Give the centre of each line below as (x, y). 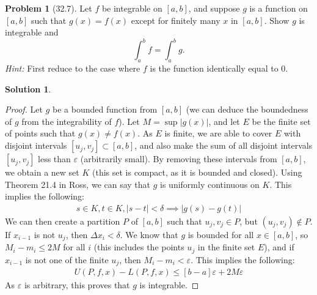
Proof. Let (24, 109)
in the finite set (226, 247)
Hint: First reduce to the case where (73, 68)
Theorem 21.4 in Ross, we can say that (78, 184)
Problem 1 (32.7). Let (49, 8)
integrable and (32, 32)
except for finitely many (176, 20)
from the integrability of (67, 121)
